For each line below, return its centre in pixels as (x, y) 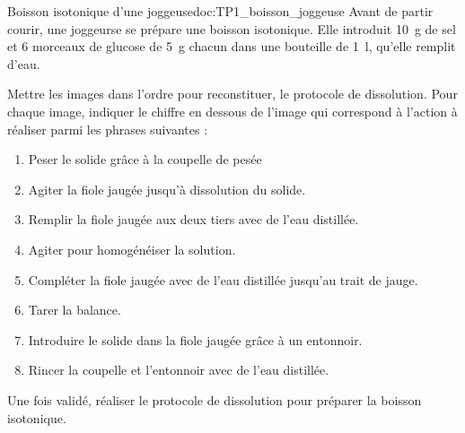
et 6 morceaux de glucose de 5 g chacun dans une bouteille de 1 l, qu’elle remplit (232, 46)
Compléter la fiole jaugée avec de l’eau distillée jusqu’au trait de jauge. (223, 279)
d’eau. (24, 63)
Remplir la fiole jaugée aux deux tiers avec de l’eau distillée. (193, 219)
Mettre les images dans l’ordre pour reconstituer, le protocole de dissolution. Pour (232, 94)
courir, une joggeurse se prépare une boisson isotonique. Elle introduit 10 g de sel (232, 28)
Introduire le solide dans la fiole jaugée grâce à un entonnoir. (195, 339)
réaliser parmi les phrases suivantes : (108, 129)
